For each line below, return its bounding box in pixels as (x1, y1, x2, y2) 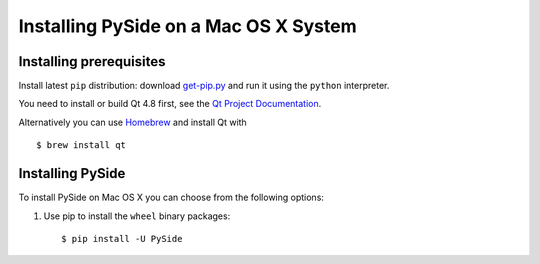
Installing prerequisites (18, 53, 166, 70)
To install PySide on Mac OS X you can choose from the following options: (18, 191, 325, 204)
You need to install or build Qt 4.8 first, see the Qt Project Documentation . (18, 98, 322, 110)
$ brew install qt (36, 140, 127, 151)
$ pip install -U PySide (61, 233, 183, 244)
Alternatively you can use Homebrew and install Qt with (18, 116, 247, 128)
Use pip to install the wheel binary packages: (43, 210, 231, 222)
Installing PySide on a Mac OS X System (18, 15, 357, 37)
